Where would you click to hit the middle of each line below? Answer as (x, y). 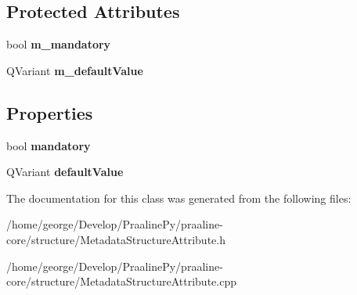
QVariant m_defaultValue (75, 70)
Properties (50, 112)
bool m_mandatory (59, 44)
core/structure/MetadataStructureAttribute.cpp (121, 281)
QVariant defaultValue (65, 172)
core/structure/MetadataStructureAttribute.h (116, 239)
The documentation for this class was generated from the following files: (179, 198)
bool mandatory (49, 145)
